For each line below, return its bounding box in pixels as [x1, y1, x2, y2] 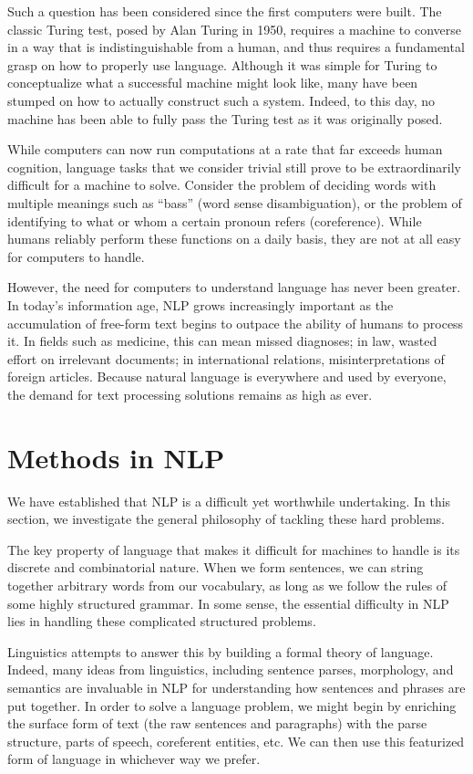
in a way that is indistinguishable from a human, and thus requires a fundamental [7, 37, 465, 57]
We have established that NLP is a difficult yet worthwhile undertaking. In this [7, 491, 451, 510]
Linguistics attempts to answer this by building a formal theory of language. [7, 642, 434, 661]
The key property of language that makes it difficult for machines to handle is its [7, 539, 460, 559]
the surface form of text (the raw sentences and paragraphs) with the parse [7, 714, 427, 733]
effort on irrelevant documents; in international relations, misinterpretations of [7, 349, 445, 368]
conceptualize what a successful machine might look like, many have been [7, 73, 418, 92]
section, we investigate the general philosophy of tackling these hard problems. [7, 509, 445, 528]
